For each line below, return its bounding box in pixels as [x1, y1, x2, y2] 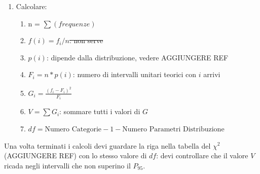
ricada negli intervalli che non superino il [4, 160, 131, 170]
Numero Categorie [45, 125, 102, 133]
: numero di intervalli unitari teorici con [72, 69, 197, 80]
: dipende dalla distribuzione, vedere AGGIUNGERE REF [46, 52, 229, 62]
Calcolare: [16, 1, 47, 11]
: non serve [69, 35, 103, 46]
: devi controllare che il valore [156, 150, 248, 161]
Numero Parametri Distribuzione [122, 125, 225, 133]
